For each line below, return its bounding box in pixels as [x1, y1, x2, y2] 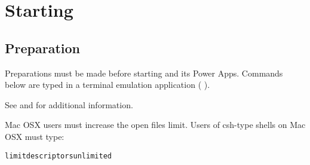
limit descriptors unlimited [5, 151, 112, 160]
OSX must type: [5, 130, 65, 142]
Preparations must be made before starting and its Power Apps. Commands [5, 66, 283, 79]
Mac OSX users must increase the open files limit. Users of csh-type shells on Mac [5, 118, 306, 131]
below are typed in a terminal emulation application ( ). [5, 78, 210, 91]
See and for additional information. [5, 98, 133, 111]
